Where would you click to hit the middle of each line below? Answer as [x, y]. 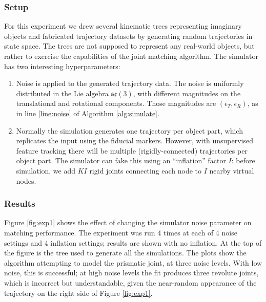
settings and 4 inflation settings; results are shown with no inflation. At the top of [133, 242]
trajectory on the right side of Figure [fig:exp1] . [78, 293]
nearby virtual [232, 170]
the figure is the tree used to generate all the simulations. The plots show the [125, 253]
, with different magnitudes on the [187, 93]
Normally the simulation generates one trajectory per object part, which [129, 130]
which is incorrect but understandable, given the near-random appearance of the [130, 282]
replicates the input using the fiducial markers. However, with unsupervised [135, 141]
